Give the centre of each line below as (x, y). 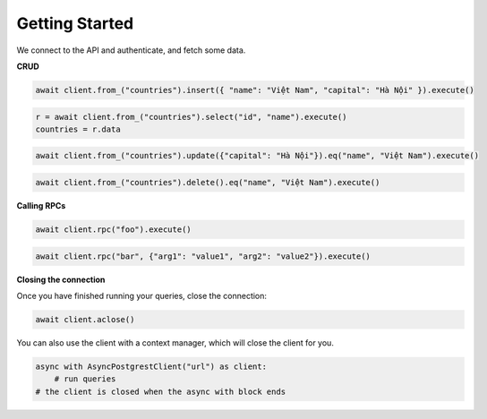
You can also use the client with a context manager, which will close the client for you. (175, 342)
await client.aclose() (85, 319)
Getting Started (75, 23)
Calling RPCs (41, 206)
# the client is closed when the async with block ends (161, 391)
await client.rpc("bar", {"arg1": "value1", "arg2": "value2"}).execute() (203, 256)
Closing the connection (61, 279)
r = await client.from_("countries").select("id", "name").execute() (191, 117)
